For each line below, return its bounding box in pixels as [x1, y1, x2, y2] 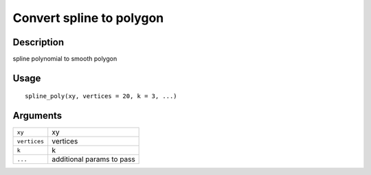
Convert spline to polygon [12, 10, 164, 25]
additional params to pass [52, 154, 135, 164]
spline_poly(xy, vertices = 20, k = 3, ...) [25, 93, 178, 100]
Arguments [12, 110, 63, 121]
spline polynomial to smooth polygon [12, 55, 117, 63]
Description [12, 36, 65, 48]
